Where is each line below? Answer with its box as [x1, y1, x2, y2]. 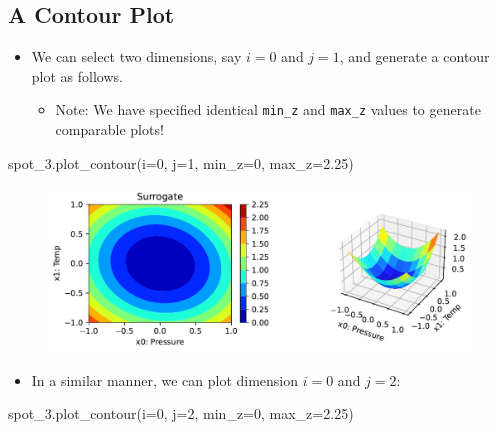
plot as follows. [31, 65, 123, 86]
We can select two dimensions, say [31, 46, 242, 67]
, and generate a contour [339, 46, 490, 67]
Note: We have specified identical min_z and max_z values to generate [55, 99, 481, 120]
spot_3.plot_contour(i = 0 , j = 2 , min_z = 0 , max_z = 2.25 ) [8, 403, 354, 424]
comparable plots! [55, 119, 164, 140]
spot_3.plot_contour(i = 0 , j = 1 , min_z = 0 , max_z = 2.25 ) [8, 152, 354, 173]
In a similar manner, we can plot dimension [31, 369, 299, 390]
